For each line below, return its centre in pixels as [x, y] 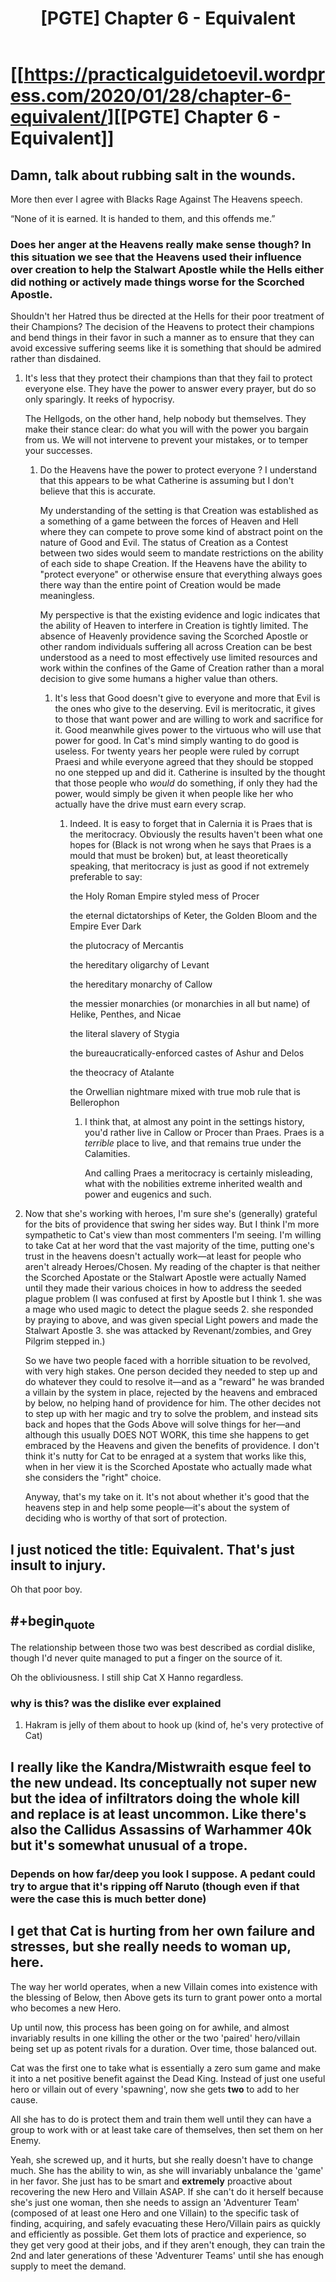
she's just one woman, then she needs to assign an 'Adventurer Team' [155, 2202]
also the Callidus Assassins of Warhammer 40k [161, 1829]
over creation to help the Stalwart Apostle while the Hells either [167, 269]
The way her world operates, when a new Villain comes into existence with [164, 1986]
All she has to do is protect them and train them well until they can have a [161, 2119]
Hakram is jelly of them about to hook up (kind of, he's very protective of [174, 1725]
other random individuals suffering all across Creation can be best [176, 647]
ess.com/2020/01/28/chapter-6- [151, 96]
